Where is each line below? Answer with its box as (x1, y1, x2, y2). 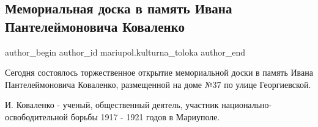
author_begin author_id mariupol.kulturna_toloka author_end (5, 45, 246, 58)
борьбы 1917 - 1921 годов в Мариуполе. (70, 110, 220, 123)
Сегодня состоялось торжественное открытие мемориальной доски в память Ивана (5, 66, 313, 79)
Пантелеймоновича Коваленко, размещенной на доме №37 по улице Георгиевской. (5, 78, 311, 90)
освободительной (5, 110, 68, 123)
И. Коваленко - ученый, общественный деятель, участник (5, 98, 219, 111)
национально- (221, 98, 272, 111)
